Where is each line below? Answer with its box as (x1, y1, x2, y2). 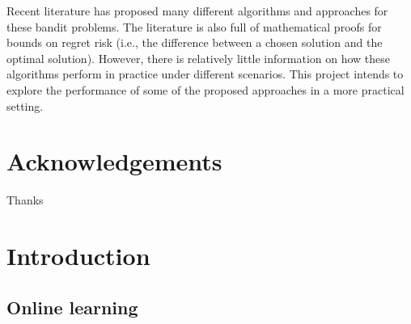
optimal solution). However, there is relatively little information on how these (6, 49, 391, 66)
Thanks (6, 191, 44, 208)
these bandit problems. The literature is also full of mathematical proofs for (6, 18, 382, 35)
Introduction (6, 239, 150, 272)
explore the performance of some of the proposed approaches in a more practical (6, 81, 405, 98)
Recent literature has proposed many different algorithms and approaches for (6, 2, 388, 19)
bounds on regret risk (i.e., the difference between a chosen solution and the (6, 34, 383, 51)
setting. (6, 97, 44, 114)
